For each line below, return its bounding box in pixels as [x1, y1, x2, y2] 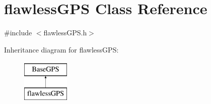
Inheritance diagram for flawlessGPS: [4, 44, 119, 55]
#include [4, 27, 32, 38]
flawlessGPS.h [43, 27, 87, 38]
